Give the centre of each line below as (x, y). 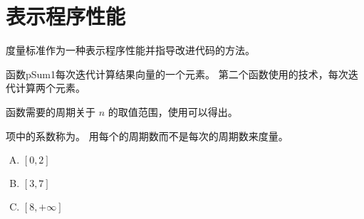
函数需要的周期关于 (51, 111)
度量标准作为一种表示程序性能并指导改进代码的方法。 (130, 50)
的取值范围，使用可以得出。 (173, 111)
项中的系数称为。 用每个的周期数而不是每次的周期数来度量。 (147, 135)
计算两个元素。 (50, 88)
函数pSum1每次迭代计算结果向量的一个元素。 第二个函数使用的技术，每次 (177, 74)
